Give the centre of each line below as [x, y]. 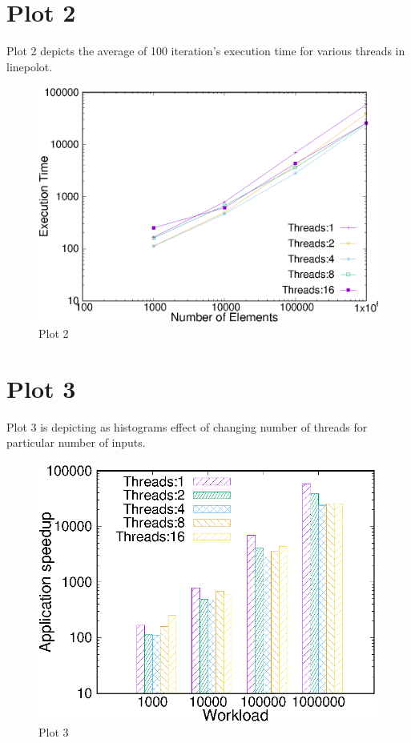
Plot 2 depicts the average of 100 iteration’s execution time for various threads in [206, 51]
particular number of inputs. [76, 442]
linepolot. [30, 66]
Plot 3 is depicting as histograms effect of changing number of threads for [187, 426]
